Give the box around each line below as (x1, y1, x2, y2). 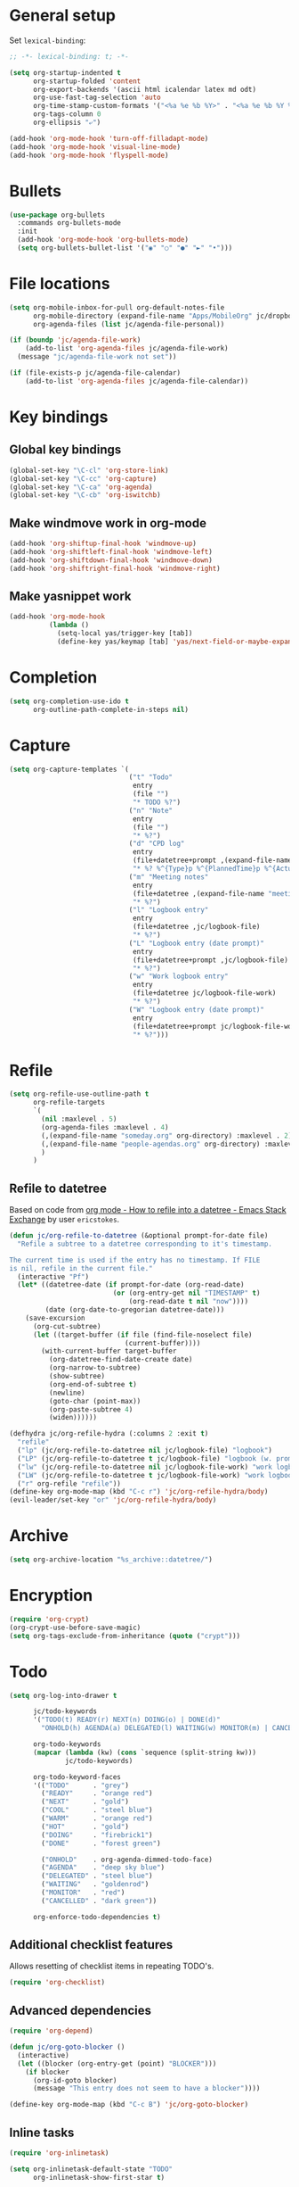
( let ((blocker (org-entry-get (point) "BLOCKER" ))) (17, 2059, 217, 2068)
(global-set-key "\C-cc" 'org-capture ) (9, 474, 158, 483)
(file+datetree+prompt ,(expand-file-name (132, 856, 293, 866)
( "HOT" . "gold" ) (41, 1822, 129, 1831)
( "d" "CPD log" (128, 840, 185, 849)
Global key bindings (9, 443, 122, 458)
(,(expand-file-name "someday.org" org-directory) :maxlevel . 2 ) (41, 1131, 293, 1140)
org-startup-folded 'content (32, 77, 141, 86)
